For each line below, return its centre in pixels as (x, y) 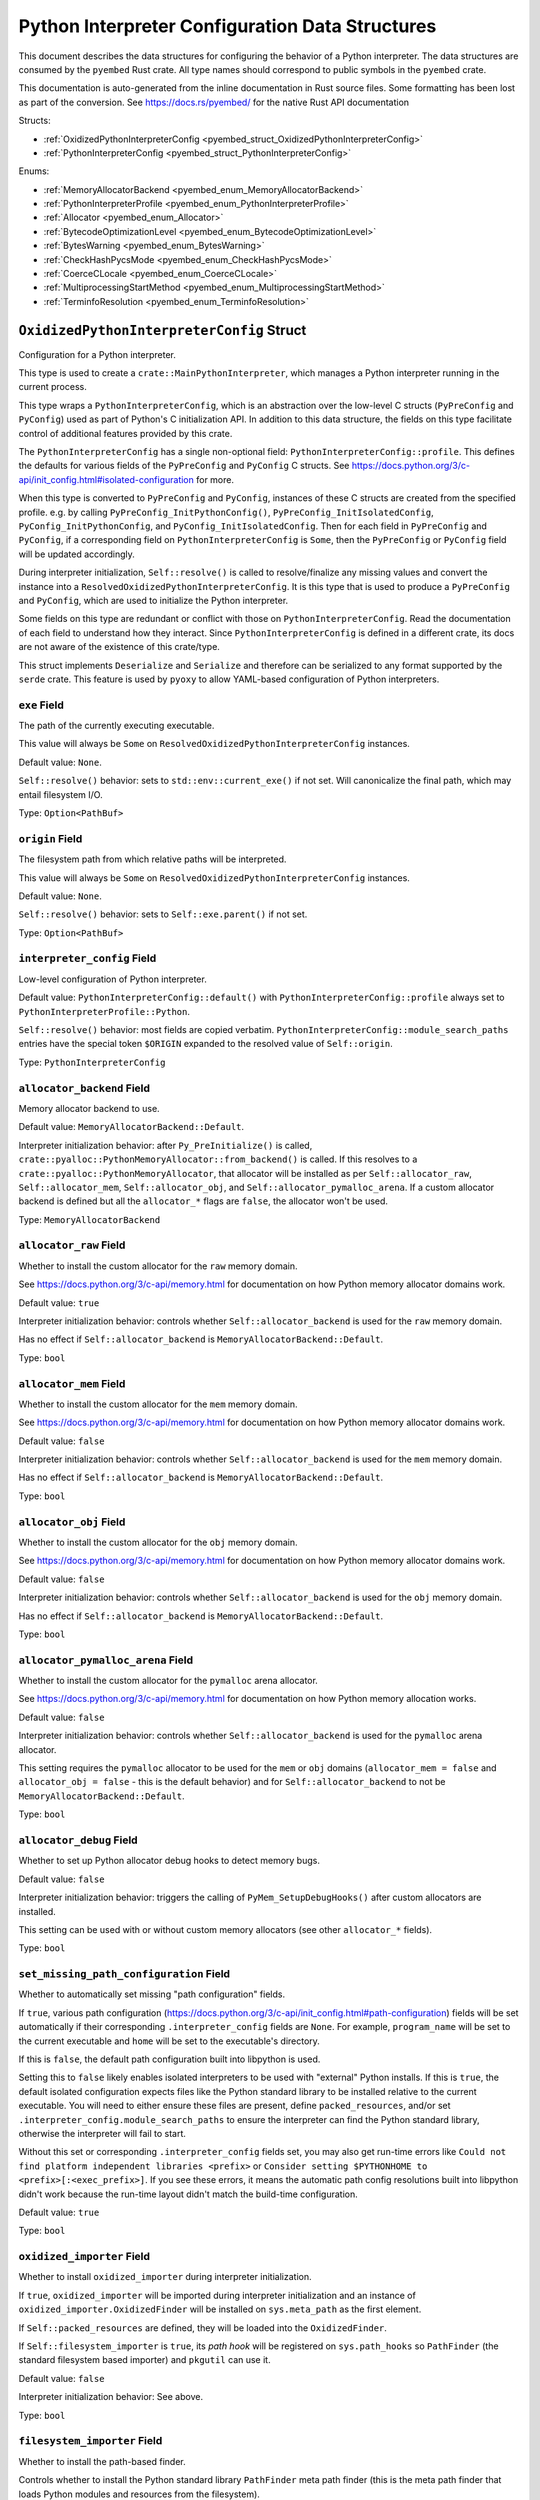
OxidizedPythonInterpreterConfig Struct (162, 330)
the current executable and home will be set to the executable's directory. (169, 2041)
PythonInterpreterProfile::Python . (104, 1011)
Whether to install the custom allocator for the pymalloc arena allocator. (168, 1681)
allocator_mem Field (72, 1383)
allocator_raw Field (72, 1245)
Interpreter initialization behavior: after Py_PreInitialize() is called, (165, 1145)
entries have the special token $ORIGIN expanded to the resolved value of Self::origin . (206, 1044)
